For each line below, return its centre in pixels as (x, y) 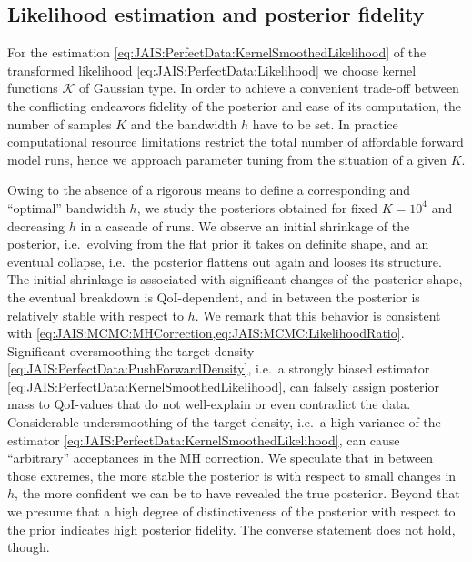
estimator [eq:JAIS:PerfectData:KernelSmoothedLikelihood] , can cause (204, 439)
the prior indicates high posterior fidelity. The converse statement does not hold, (231, 529)
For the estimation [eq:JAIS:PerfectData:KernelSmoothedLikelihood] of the (217, 52)
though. (29, 547)
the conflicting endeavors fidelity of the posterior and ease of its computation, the (234, 105)
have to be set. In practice (325, 123)
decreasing (36, 225)
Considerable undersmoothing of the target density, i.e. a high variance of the (224, 422)
